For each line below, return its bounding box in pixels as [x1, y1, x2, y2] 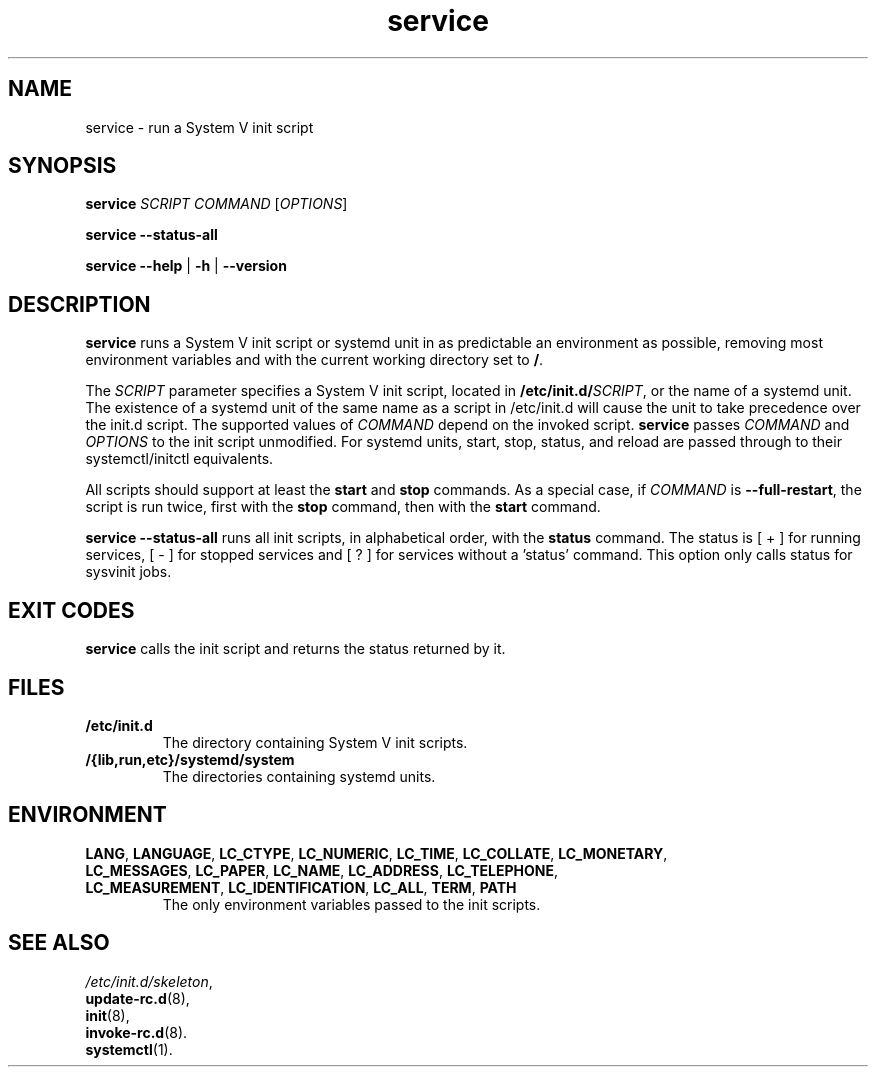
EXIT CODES [8, 597, 135, 623]
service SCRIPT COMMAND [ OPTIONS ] [85, 195, 348, 213]
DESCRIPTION [8, 291, 151, 317]
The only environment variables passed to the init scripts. [162, 895, 541, 913]
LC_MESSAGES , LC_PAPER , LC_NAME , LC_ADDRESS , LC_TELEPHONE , [85, 861, 558, 879]
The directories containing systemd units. [162, 767, 436, 785]
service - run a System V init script [85, 118, 314, 136]
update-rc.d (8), [85, 989, 190, 1007]
